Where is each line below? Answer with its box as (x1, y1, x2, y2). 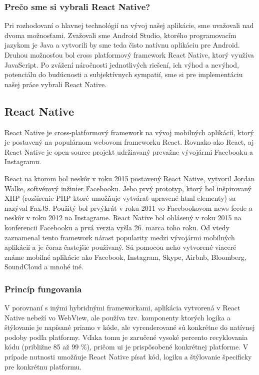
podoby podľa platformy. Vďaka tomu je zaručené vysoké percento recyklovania (4, 331, 247, 342)
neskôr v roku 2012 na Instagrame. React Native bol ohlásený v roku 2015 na (4, 212, 241, 223)
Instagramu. (4, 156, 41, 167)
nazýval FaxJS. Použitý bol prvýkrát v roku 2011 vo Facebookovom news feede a (4, 202, 252, 213)
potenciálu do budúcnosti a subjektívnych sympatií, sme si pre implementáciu (4, 69, 243, 80)
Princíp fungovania (4, 282, 82, 295)
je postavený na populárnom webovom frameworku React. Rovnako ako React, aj (4, 137, 254, 147)
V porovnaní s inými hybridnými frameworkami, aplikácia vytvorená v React (4, 302, 240, 313)
